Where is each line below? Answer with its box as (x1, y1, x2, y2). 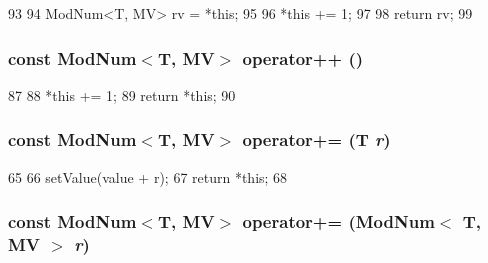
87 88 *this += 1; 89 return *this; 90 (8, 84, 236, 105)
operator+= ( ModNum (242, 209, 435, 234)
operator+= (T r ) (242, 127, 391, 152)
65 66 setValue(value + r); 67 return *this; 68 (8, 166, 288, 187)
